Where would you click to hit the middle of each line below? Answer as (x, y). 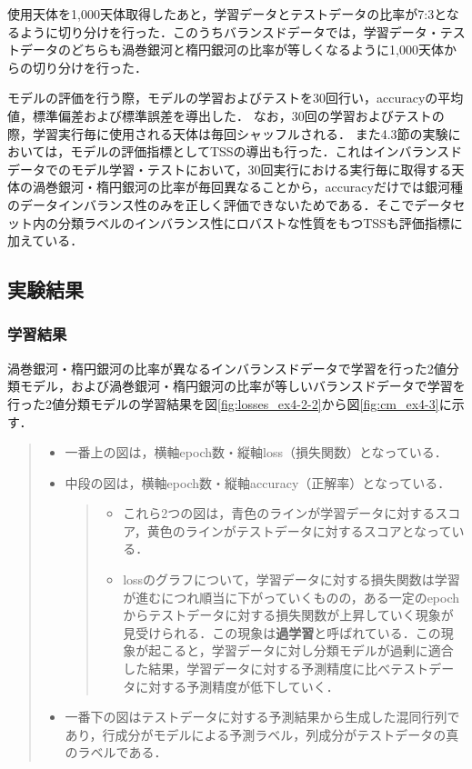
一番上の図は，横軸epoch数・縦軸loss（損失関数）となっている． (256, 452)
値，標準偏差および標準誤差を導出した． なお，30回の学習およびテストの (226, 115)
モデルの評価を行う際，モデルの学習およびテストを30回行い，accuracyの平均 (236, 98)
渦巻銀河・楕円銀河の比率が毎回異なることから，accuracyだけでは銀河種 (247, 187)
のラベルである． (116, 752)
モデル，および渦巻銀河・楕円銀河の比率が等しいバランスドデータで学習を (242, 386)
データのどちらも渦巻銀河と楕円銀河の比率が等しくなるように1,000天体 (231, 50)
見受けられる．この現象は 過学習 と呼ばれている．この (282, 632)
